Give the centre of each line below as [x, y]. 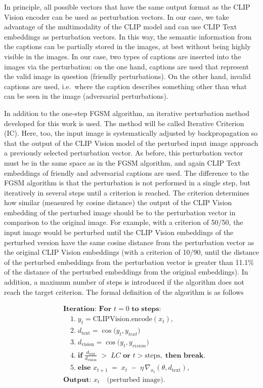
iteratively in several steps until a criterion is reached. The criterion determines [127, 192]
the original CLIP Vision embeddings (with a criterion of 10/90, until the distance [131, 252]
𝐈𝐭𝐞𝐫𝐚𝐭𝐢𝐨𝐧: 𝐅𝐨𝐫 [87, 309]
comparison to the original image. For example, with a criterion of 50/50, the [124, 222]
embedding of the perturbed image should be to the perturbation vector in [120, 212]
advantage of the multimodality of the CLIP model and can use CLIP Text [121, 27]
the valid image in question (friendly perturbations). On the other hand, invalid [127, 76]
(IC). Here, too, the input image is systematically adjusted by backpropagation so [131, 133]
